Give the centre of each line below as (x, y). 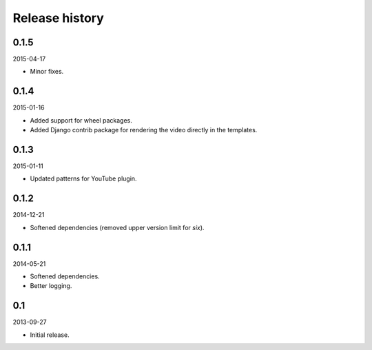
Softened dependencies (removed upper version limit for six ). (117, 227)
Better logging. (51, 286)
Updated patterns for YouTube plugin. (83, 178)
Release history (59, 18)
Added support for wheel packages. (81, 120)
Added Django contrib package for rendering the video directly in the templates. (144, 130)
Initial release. (50, 335)
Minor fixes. (47, 72)
